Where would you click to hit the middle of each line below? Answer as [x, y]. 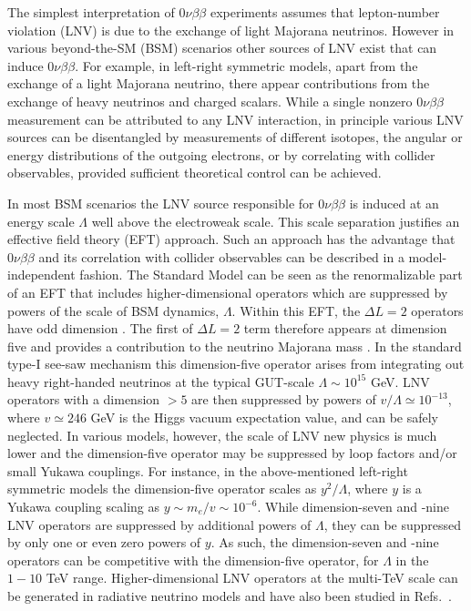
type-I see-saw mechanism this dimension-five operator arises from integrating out [236, 364]
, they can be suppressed [393, 524]
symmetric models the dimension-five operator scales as [162, 489]
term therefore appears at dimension [345, 328]
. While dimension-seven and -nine [353, 507]
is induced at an [394, 203]
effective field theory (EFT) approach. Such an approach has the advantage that [231, 239]
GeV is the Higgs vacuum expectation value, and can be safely [265, 418]
